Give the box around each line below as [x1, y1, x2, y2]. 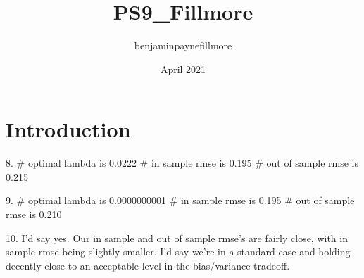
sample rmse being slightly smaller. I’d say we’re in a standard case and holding [6, 244, 351, 259]
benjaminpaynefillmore [134, 38, 232, 53]
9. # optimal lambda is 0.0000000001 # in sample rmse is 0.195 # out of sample [6, 193, 355, 208]
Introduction [6, 115, 131, 144]
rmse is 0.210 [6, 207, 62, 222]
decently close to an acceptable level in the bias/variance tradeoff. [6, 258, 290, 272]
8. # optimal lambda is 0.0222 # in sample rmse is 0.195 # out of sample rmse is [6, 156, 359, 170]
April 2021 [160, 61, 206, 76]
